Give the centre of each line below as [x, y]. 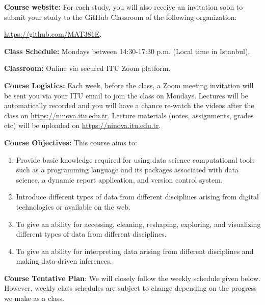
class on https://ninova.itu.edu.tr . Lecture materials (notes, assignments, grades [129, 115]
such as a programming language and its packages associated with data [127, 170]
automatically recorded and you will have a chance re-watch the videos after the [129, 105]
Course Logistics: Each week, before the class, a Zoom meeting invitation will [129, 85]
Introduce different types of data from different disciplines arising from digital [137, 197]
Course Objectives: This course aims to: [71, 142]
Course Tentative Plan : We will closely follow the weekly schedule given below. [132, 278]
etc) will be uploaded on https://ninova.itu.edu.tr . [83, 125]
